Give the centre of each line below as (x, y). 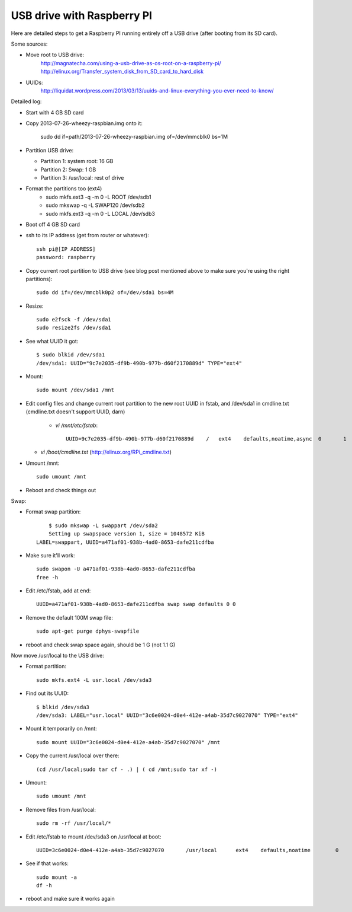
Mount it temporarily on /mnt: (61, 729)
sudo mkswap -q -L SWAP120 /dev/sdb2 (95, 205)
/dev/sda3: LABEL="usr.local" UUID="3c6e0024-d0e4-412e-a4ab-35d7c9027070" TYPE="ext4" (167, 715)
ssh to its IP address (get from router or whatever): (87, 235)
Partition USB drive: (50, 150)
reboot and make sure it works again (70, 899)
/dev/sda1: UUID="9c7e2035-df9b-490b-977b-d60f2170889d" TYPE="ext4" (139, 363)
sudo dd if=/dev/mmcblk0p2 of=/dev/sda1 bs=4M (105, 293)
